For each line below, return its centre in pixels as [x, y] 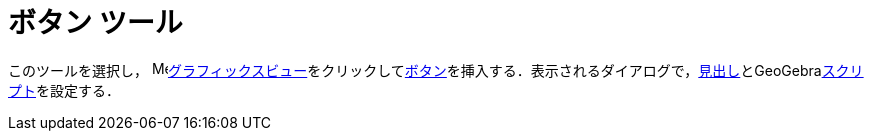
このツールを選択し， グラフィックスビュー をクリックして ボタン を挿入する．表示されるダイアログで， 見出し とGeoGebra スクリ [436, 70]
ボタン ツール [95, 23]
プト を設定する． [64, 90]
